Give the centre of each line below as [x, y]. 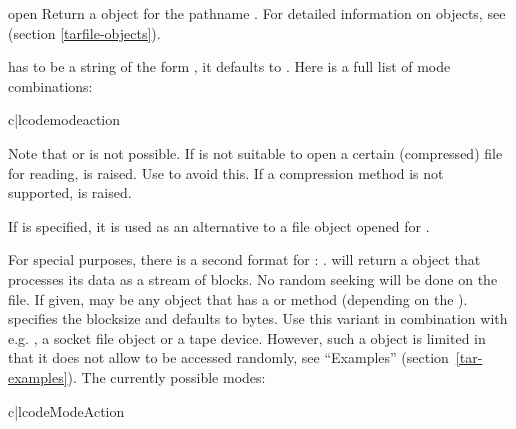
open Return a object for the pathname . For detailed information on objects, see [257, 13]
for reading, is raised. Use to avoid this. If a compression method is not [226, 172]
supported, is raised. [70, 192]
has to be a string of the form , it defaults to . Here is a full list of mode [229, 66]
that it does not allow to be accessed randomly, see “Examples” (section [228, 357]
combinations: [50, 85]
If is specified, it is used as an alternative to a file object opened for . [219, 225]
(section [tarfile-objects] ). [84, 32]
